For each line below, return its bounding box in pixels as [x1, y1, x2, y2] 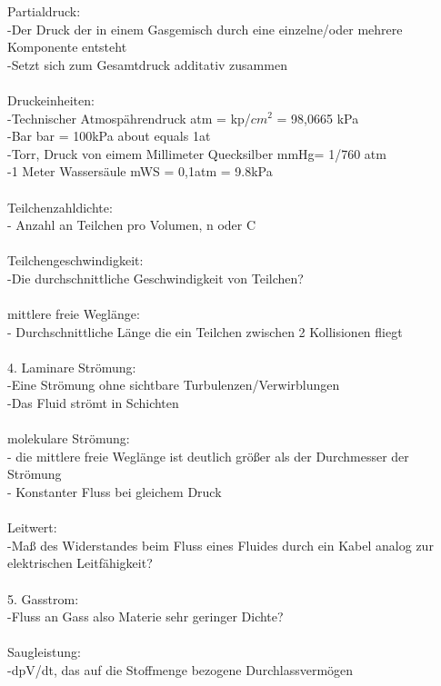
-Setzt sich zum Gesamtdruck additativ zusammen [7, 55, 287, 74]
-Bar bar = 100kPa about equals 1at [7, 126, 211, 145]
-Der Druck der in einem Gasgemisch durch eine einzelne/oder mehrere [7, 19, 403, 38]
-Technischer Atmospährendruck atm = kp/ [7, 108, 251, 127]
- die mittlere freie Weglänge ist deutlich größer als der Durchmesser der [7, 446, 409, 465]
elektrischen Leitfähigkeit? [7, 553, 153, 572]
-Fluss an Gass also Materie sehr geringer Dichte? [7, 607, 284, 626]
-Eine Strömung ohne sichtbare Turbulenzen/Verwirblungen [7, 375, 340, 394]
